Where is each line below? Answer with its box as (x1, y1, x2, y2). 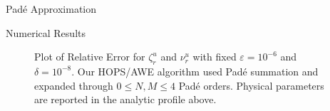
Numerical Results (6, 25, 86, 40)
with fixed (192, 49, 237, 64)
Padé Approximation (6, 1, 97, 16)
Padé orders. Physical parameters (178, 78, 324, 92)
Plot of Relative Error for (34, 49, 145, 64)
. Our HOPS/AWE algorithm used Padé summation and (71, 63, 319, 78)
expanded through (34, 78, 113, 92)
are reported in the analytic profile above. (34, 92, 217, 107)
